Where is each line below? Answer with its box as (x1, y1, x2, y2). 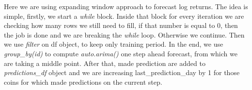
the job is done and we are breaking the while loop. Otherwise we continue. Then (4, 29, 245, 39)
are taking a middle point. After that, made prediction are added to (4, 58, 205, 68)
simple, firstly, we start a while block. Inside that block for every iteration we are (4, 11, 244, 21)
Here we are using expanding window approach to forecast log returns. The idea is (4, 1, 248, 11)
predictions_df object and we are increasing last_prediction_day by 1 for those (4, 67, 240, 77)
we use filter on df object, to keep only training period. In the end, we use (4, 39, 223, 49)
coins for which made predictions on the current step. (4, 77, 162, 87)
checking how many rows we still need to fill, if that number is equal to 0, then (4, 20, 238, 30)
